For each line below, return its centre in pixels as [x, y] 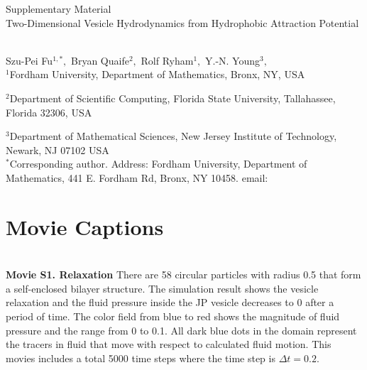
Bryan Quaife [100, 60]
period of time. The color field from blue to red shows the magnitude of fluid [173, 316]
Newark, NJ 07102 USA [57, 149]
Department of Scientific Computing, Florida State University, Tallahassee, [172, 98]
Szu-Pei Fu [29, 60]
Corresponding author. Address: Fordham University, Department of [158, 164]
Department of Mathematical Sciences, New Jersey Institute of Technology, [173, 136]
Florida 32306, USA [49, 112]
